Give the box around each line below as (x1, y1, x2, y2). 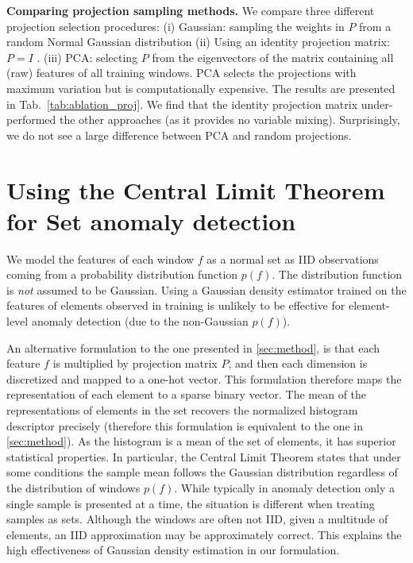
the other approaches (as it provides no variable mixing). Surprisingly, (59, 111, 400, 128)
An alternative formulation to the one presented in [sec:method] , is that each (6, 339, 380, 356)
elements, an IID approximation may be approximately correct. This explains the (6, 526, 402, 542)
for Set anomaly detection (6, 204, 296, 237)
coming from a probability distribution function (6, 266, 238, 283)
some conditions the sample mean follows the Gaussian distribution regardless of (6, 464, 398, 480)
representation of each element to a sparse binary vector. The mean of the (6, 386, 367, 403)
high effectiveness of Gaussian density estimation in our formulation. (6, 542, 340, 558)
